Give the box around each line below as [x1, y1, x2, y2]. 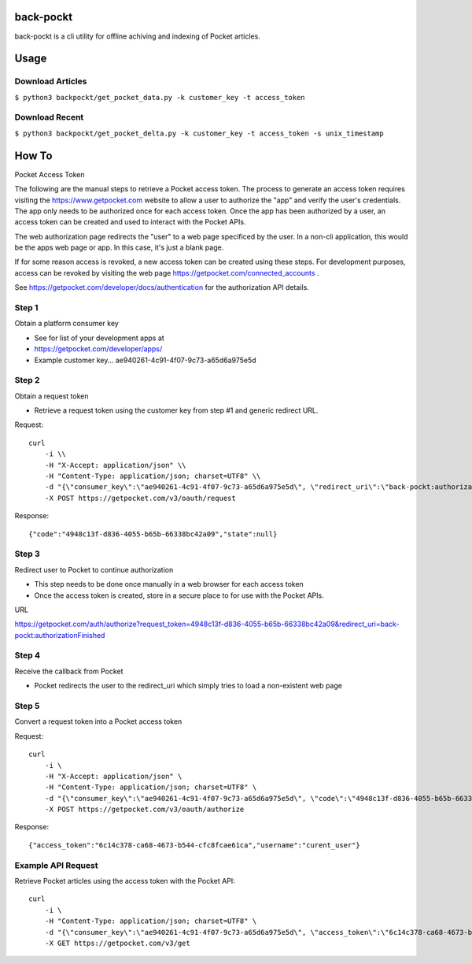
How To [14, 149, 53, 162]
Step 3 [14, 548, 41, 559]
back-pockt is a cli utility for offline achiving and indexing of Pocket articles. [14, 32, 261, 41]
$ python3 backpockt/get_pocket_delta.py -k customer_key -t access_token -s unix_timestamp [14, 128, 385, 138]
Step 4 [14, 650, 41, 661]
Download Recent [14, 112, 84, 123]
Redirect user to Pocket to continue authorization [14, 565, 174, 574]
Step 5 [14, 700, 40, 711]
